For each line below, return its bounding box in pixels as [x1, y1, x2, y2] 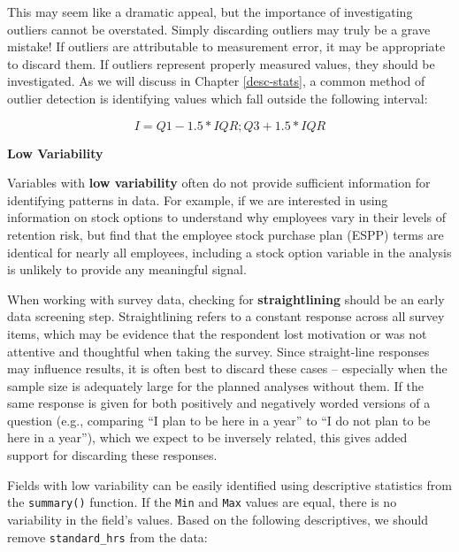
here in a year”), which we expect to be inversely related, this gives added [7, 428, 408, 447]
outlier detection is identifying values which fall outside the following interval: [7, 88, 428, 107]
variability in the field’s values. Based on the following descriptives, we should [7, 510, 428, 528]
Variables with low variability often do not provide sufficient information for [7, 173, 431, 192]
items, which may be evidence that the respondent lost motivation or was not [7, 324, 427, 342]
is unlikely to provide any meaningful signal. [7, 260, 247, 279]
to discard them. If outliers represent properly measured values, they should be [7, 54, 435, 73]
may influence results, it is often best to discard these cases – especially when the [7, 359, 448, 378]
